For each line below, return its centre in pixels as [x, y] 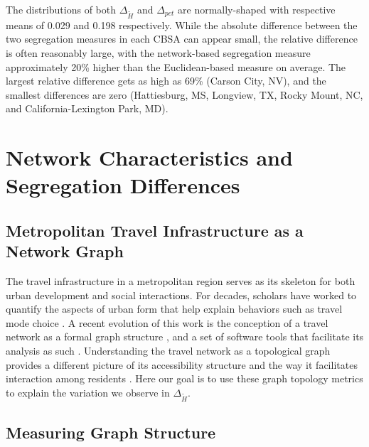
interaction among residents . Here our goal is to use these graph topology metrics [184, 378]
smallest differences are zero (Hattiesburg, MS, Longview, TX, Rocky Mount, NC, [184, 94]
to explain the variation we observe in [88, 392]
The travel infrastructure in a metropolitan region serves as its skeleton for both [181, 281]
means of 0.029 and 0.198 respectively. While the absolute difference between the [182, 25]
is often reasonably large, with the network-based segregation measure [158, 52]
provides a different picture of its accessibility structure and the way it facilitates [182, 364]
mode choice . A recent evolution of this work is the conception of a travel [167, 322]
